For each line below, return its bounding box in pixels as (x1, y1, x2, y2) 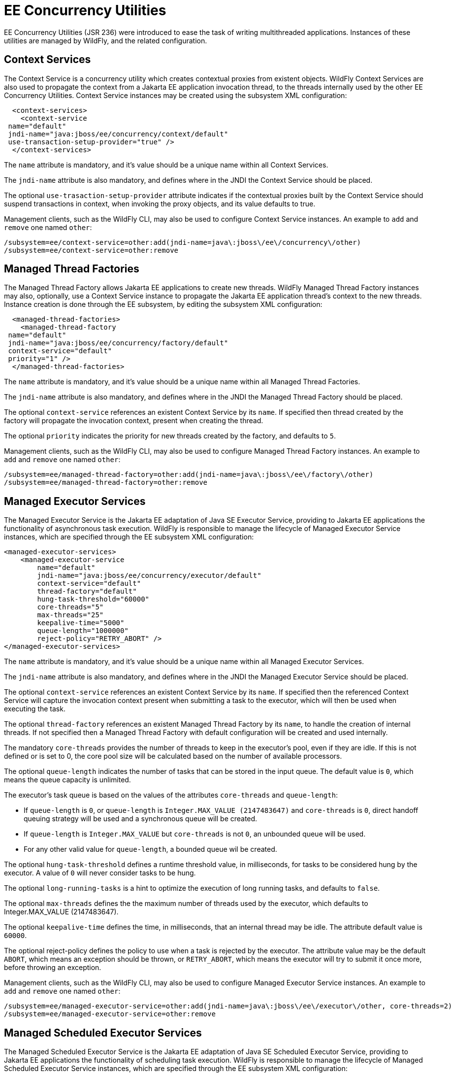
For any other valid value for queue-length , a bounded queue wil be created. (24, 845, 277, 854)
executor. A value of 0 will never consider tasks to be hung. (4, 869, 196, 877)
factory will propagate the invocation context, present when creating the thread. (4, 416, 263, 425)
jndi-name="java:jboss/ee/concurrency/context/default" (8, 130, 228, 138)
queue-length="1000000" (37, 627, 129, 635)
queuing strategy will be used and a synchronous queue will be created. (24, 814, 258, 823)
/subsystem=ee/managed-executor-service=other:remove (4, 1010, 216, 1018)
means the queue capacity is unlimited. (4, 775, 131, 784)
